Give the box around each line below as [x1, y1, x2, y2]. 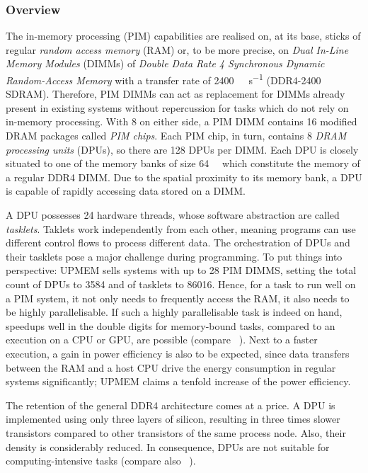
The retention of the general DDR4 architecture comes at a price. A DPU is [6, 397, 335, 412]
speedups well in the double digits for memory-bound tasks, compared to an [6, 318, 335, 333]
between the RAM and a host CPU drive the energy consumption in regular [6, 360, 336, 375]
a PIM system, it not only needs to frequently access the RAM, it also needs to [6, 290, 350, 305]
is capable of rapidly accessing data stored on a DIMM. [6, 183, 246, 198]
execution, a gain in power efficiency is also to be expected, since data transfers [6, 346, 350, 360]
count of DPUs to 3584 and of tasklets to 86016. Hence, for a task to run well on [6, 276, 356, 291]
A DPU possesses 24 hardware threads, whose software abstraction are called [6, 207, 340, 222]
